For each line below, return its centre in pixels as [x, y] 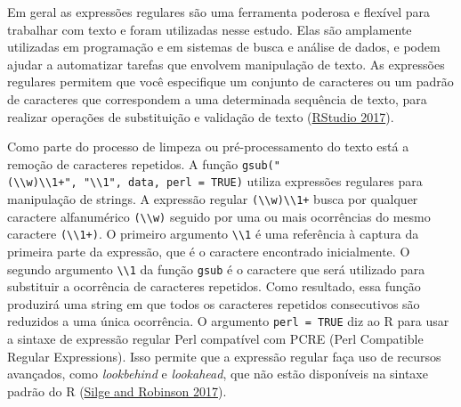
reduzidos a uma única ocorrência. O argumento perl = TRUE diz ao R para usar [228, 321]
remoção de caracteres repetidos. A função [123, 163]
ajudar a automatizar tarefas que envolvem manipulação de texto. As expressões [226, 64]
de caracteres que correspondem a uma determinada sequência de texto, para [217, 98]
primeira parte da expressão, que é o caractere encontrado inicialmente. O [209, 252]
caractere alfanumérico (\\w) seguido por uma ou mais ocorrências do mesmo [219, 216]
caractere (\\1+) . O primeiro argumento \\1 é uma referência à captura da [213, 234]
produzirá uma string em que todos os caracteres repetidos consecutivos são [214, 303]
